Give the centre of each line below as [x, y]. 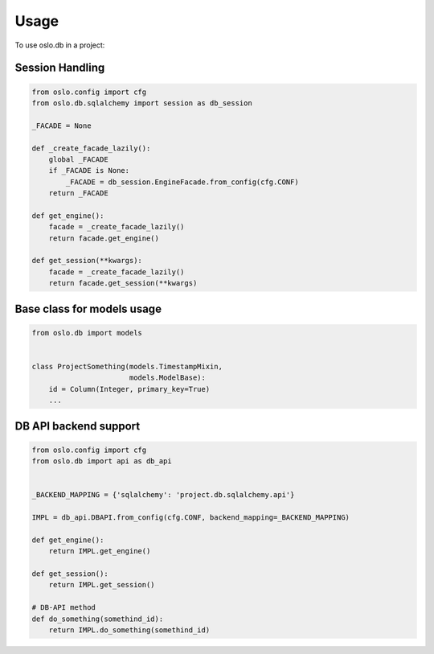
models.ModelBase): [168, 378]
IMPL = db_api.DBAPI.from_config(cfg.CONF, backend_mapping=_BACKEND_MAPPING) [190, 518]
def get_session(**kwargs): [87, 261]
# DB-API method [64, 608]
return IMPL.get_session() [102, 585]
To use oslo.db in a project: [60, 45]
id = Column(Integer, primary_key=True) [129, 389]
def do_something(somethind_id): [98, 619]
